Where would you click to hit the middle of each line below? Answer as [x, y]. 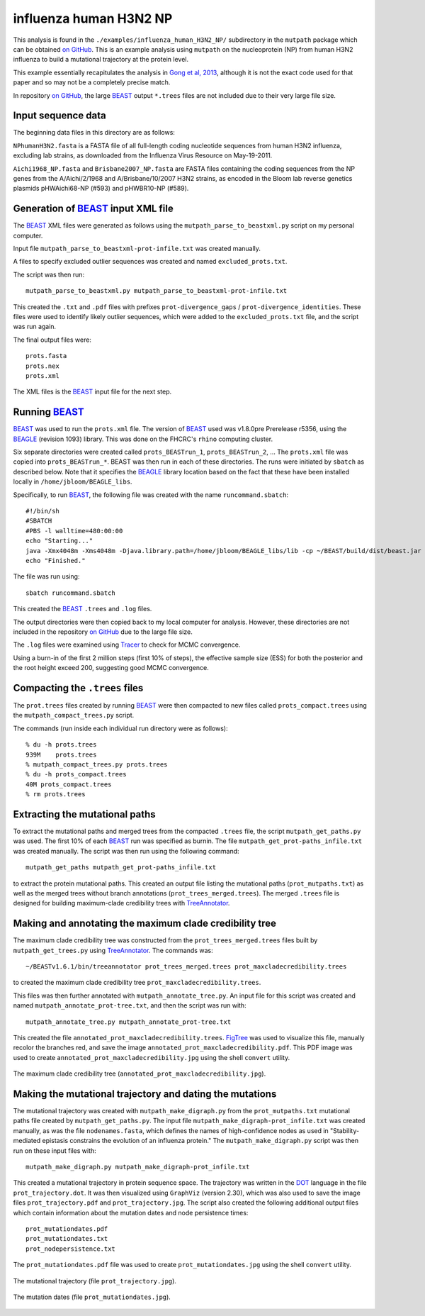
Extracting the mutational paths [84, 814]
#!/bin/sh [42, 511]
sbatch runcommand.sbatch [71, 593]
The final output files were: [52, 340]
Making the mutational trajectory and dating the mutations [145, 1094]
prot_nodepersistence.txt [71, 1249]
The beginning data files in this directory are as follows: [94, 133]
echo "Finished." [56, 561]
